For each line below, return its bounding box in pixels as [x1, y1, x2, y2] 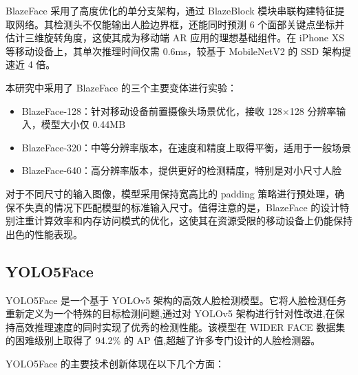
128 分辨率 [289, 103, 337, 118]
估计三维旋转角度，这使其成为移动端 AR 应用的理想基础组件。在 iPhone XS [6, 30, 344, 45]
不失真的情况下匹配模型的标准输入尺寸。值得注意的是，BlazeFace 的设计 [14, 200, 340, 214]
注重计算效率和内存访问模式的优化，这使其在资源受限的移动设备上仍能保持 [14, 213, 352, 228]
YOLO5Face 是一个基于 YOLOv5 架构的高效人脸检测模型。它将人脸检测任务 [6, 292, 346, 307]
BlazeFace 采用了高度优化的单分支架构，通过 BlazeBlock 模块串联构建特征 [6, 3, 335, 17]
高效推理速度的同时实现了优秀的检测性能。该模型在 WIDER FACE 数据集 [14, 319, 346, 334]
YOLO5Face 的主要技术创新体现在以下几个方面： [6, 356, 225, 370]
